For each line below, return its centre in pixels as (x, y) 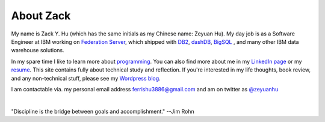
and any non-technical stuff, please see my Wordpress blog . (86, 78)
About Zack (41, 16)
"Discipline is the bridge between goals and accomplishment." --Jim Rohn (103, 111)
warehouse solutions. (38, 50)
